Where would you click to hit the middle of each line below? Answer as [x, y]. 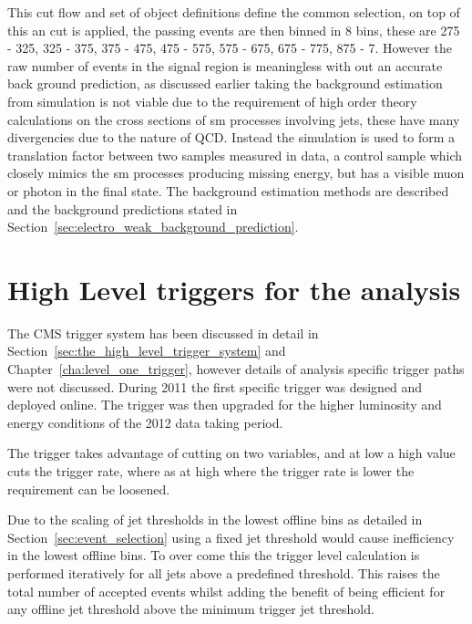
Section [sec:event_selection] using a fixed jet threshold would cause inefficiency [231, 537]
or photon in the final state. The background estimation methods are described [228, 190]
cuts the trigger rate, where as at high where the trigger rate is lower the [211, 471]
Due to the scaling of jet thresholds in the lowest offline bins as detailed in [215, 520]
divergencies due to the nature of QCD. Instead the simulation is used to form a [231, 137]
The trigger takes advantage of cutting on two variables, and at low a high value [231, 453]
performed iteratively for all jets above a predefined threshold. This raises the [224, 572]
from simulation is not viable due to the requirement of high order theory [212, 101]
